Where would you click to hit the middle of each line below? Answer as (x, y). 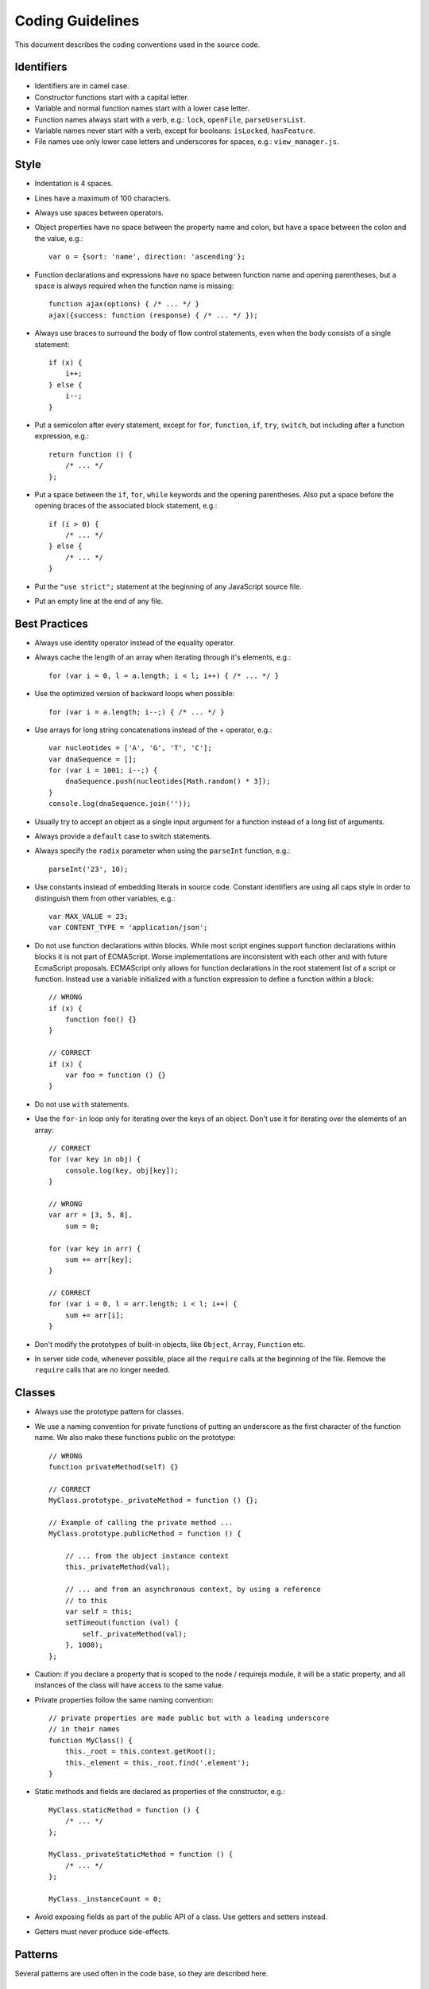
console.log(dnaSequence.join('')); (120, 804)
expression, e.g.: (62, 436)
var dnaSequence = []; (93, 759)
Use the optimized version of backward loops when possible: (135, 694)
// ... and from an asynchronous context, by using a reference (193, 1590)
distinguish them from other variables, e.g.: (105, 898)
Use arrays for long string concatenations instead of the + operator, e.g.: (153, 730)
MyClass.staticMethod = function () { (124, 1810)
